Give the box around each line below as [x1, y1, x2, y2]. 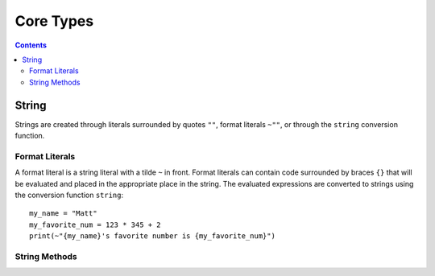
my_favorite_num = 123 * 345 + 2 [29, 220, 161, 229]
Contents [14, 40, 48, 50]
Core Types [14, 12, 94, 30]
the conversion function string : [14, 190, 124, 200]
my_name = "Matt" [29, 209, 97, 218]
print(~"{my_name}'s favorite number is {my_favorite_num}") [29, 232, 275, 241]
